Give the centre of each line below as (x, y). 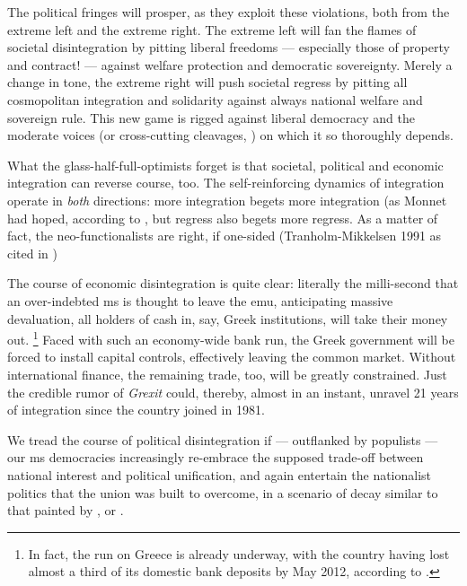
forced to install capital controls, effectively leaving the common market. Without (232, 357)
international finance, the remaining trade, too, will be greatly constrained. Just (227, 374)
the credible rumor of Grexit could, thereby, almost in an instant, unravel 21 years (233, 392)
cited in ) (33, 253)
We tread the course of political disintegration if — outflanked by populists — (223, 439)
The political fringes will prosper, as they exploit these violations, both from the (229, 12)
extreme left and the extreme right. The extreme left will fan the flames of (212, 29)
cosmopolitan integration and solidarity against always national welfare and (215, 99)
